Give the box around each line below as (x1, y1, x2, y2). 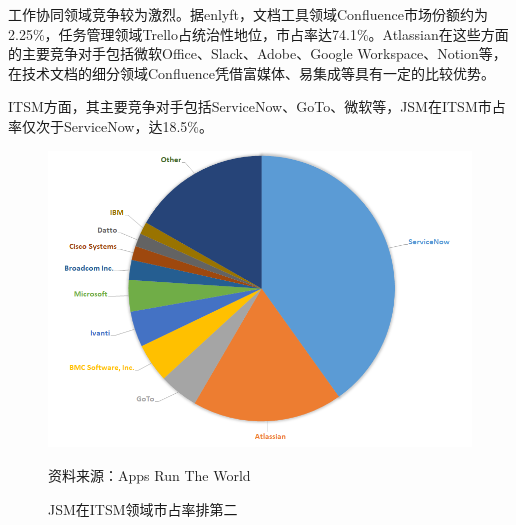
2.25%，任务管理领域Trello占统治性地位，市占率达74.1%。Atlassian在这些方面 (8, 23, 509, 44)
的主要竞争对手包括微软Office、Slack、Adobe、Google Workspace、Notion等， (8, 43, 507, 64)
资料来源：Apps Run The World (48, 465, 251, 486)
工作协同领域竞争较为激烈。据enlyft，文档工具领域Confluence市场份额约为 (8, 4, 488, 24)
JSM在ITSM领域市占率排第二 (48, 498, 238, 519)
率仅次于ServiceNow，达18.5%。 (8, 115, 213, 136)
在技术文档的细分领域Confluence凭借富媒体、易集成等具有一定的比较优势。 (8, 62, 495, 83)
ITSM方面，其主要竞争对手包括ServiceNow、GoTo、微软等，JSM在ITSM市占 (8, 96, 506, 117)
